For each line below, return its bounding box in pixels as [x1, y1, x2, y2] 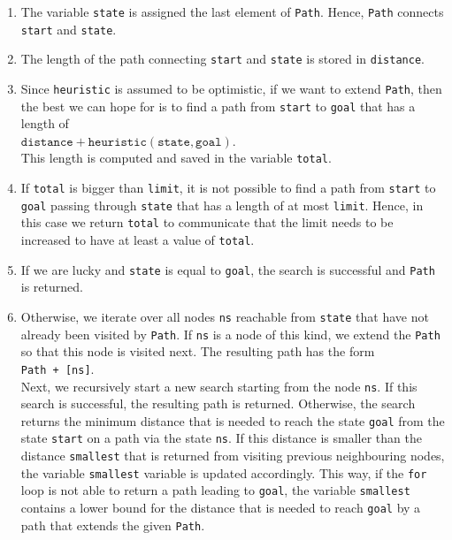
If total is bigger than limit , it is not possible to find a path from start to [20, 179, 436, 197]
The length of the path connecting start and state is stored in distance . [20, 49, 425, 68]
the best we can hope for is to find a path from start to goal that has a [20, 96, 416, 115]
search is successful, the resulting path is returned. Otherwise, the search [20, 394, 416, 413]
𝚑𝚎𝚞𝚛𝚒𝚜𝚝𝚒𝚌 [88, 135, 147, 148]
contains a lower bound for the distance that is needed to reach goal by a [20, 498, 421, 517]
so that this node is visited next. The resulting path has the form [20, 342, 375, 361]
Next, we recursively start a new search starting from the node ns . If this [20, 376, 418, 395]
